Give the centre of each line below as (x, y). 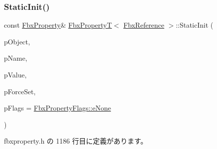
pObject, (17, 41)
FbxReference (144, 25)
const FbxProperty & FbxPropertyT (58, 25)
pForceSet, (20, 91)
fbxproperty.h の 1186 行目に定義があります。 (76, 141)
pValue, (15, 74)
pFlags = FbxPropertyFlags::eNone (57, 108)
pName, (16, 58)
